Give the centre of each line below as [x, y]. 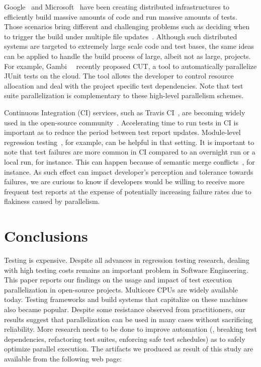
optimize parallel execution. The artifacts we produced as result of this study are [129, 349]
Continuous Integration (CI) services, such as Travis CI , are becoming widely [125, 112]
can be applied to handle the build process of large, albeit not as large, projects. [127, 56]
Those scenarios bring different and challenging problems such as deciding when [127, 26]
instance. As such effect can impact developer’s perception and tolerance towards [129, 171]
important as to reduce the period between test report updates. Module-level [122, 132]
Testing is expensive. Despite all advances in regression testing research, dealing [127, 260]
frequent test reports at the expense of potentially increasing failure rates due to [128, 191]
